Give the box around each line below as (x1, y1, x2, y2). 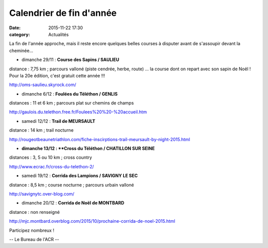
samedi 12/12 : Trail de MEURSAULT (21, 118, 95, 124)
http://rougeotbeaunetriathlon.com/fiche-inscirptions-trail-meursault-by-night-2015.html (9, 136, 191, 142)
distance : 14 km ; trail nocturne (9, 127, 74, 133)
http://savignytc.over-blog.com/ (9, 191, 74, 197)
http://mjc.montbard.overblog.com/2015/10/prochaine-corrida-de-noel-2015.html (9, 218, 176, 224)
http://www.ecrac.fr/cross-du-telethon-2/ (9, 163, 94, 169)
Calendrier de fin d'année (9, 7, 117, 18)
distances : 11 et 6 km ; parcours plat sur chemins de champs (9, 100, 134, 106)
